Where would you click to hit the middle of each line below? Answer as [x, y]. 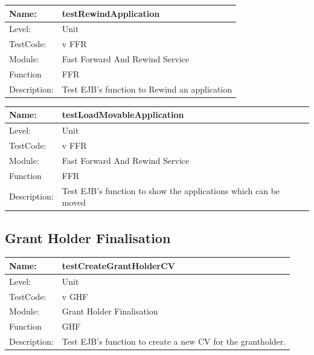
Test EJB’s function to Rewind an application [147, 89]
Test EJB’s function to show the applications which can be [171, 190]
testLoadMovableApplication [123, 115]
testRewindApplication [111, 13]
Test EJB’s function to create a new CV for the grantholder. [174, 341]
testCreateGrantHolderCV [118, 265]
